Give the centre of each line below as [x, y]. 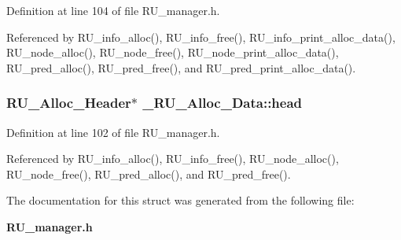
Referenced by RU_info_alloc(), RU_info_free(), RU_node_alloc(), [173, 159]
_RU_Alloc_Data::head [223, 103]
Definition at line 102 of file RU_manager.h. [113, 132]
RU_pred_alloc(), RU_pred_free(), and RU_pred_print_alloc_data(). [181, 67]
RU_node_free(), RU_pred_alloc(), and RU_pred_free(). [149, 174]
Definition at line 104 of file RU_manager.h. [113, 10]
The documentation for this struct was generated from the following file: [180, 200]
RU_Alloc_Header [69, 103]
